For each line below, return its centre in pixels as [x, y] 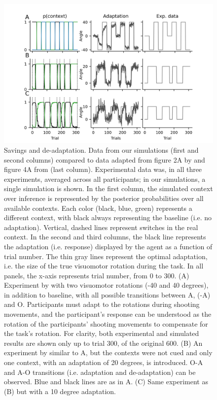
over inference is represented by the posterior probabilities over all [104, 198]
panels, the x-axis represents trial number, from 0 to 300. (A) [97, 275]
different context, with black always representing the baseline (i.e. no [108, 217]
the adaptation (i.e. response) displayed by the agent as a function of [108, 246]
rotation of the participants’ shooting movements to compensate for [106, 323]
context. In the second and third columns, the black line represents [105, 237]
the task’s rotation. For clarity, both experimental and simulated [102, 333]
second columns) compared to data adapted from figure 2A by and [105, 159]
